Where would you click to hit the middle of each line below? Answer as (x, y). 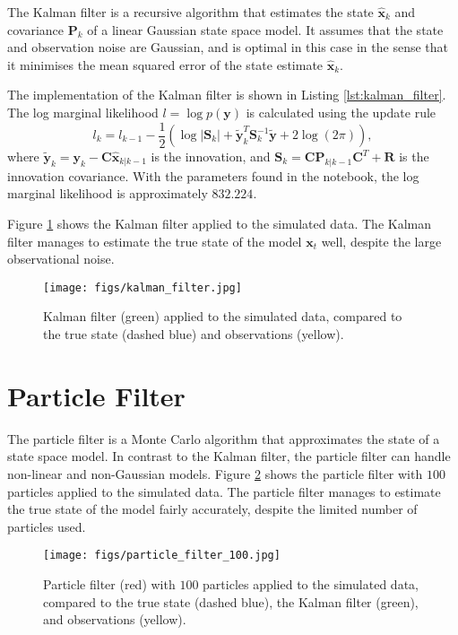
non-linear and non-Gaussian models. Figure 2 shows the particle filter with (215, 473)
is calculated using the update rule (341, 112)
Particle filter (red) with (109, 583)
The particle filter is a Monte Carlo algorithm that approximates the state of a (224, 438)
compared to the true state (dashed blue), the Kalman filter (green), (231, 601)
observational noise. (61, 259)
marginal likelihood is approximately (108, 193)
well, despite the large (381, 241)
